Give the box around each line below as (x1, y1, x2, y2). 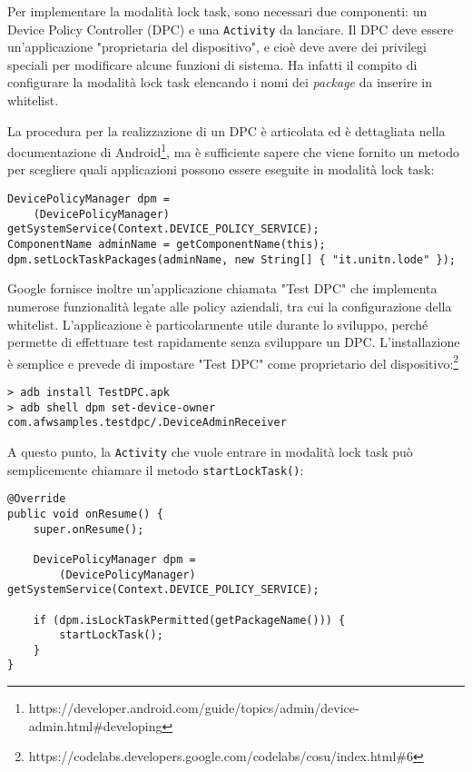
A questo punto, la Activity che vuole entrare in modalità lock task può (7, 441, 413, 460)
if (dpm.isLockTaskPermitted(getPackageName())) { (33, 613, 346, 627)
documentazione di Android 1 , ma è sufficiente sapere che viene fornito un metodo (7, 140, 460, 161)
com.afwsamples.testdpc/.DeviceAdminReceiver (7, 416, 287, 430)
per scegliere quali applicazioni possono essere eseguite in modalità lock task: (7, 160, 435, 179)
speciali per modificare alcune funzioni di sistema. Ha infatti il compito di (7, 54, 418, 74)
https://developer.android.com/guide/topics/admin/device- (28, 698, 359, 718)
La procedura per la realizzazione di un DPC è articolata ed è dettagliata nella (7, 121, 446, 140)
